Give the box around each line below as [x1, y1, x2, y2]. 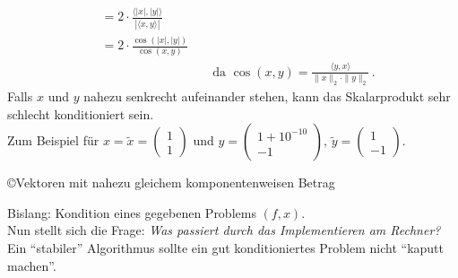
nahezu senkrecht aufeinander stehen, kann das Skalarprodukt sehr [83, 86, 451, 105]
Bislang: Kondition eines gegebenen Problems [7, 203, 256, 222]
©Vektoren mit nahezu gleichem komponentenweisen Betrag [7, 173, 335, 192]
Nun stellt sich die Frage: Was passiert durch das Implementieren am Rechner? [7, 221, 441, 239]
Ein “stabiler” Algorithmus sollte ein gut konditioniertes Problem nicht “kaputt [7, 238, 445, 256]
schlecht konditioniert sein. [7, 104, 154, 123]
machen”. [7, 256, 56, 274]
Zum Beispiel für [7, 131, 99, 150]
